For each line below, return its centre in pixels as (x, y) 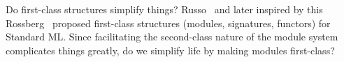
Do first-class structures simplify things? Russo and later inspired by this (164, 9)
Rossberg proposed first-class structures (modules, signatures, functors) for (168, 23)
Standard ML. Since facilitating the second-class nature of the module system (172, 37)
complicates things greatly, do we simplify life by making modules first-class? (170, 50)
